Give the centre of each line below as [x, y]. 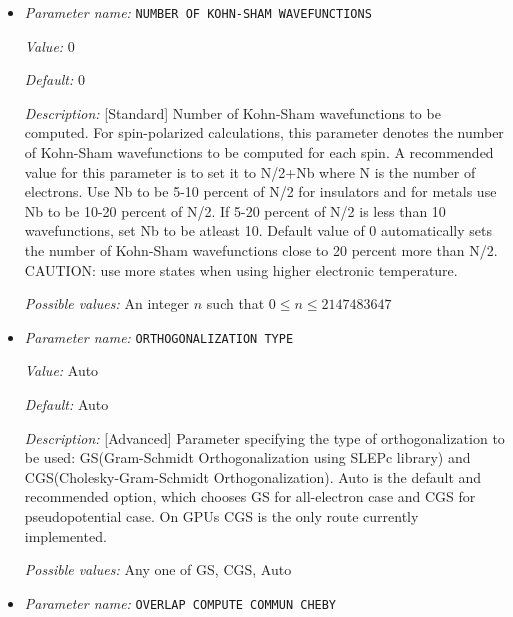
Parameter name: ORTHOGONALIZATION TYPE [159, 336]
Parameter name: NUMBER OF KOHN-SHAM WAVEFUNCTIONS [198, 12]
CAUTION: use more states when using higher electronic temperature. [241, 269]
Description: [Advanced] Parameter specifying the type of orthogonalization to [264, 437]
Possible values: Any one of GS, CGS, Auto [158, 569]
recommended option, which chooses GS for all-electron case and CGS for [250, 496]
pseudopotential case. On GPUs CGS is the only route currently [221, 516]
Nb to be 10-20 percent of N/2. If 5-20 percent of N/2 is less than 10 [235, 210]
